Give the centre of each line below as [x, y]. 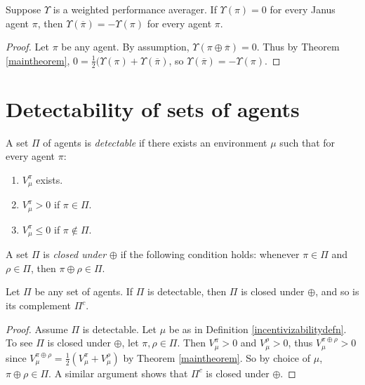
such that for [307, 142]
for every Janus [303, 9]
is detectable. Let [119, 329]
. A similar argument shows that [118, 373]
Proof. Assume [37, 329]
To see [19, 343]
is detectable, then [187, 291]
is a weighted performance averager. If [135, 9]
